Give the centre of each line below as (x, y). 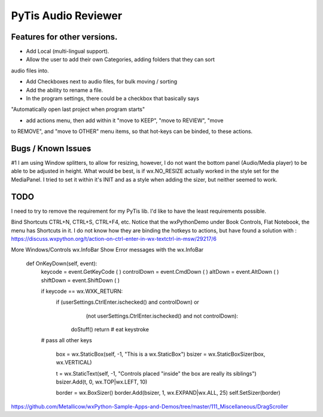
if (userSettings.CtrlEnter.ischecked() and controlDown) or (128, 302)
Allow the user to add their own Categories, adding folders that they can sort (121, 59)
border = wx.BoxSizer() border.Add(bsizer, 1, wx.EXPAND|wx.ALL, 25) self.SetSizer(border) (168, 393)
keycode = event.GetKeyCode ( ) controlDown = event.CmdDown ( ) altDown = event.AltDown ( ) (160, 272)
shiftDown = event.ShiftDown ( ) (80, 280)
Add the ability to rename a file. (65, 90)
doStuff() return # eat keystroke (110, 330)
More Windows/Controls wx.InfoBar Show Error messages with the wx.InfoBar (107, 250)
